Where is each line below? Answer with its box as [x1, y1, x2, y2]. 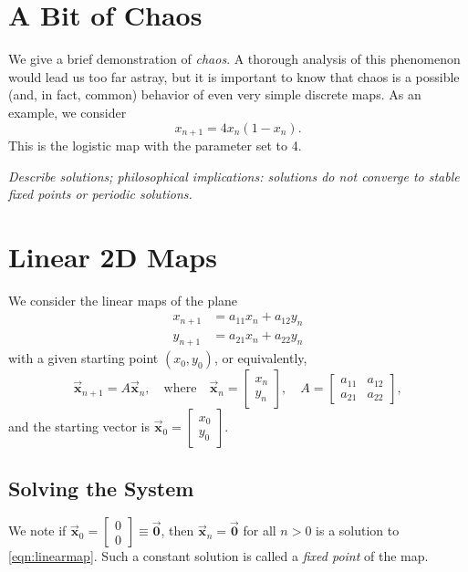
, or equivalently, [213, 348, 307, 368]
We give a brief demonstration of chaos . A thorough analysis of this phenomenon [8, 49, 461, 68]
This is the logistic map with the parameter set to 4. [8, 135, 302, 154]
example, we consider [8, 102, 127, 121]
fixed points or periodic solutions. [8, 184, 192, 203]
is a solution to [316, 521, 400, 540]
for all [243, 521, 276, 540]
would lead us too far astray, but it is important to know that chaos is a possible [8, 67, 460, 86]
